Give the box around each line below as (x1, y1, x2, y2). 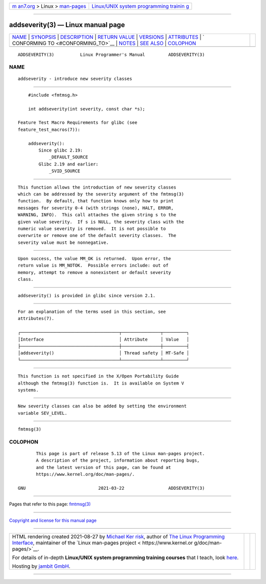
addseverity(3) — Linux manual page (9, 21, 125, 29)
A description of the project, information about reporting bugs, (36, 458, 200, 464)
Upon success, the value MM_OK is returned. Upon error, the (18, 256, 171, 262)
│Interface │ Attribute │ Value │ (18, 336, 190, 342)
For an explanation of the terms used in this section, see (18, 309, 166, 314)
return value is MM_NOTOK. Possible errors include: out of (18, 263, 168, 269)
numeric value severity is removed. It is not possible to (18, 226, 166, 232)
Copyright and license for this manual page (9, 517, 97, 523)
